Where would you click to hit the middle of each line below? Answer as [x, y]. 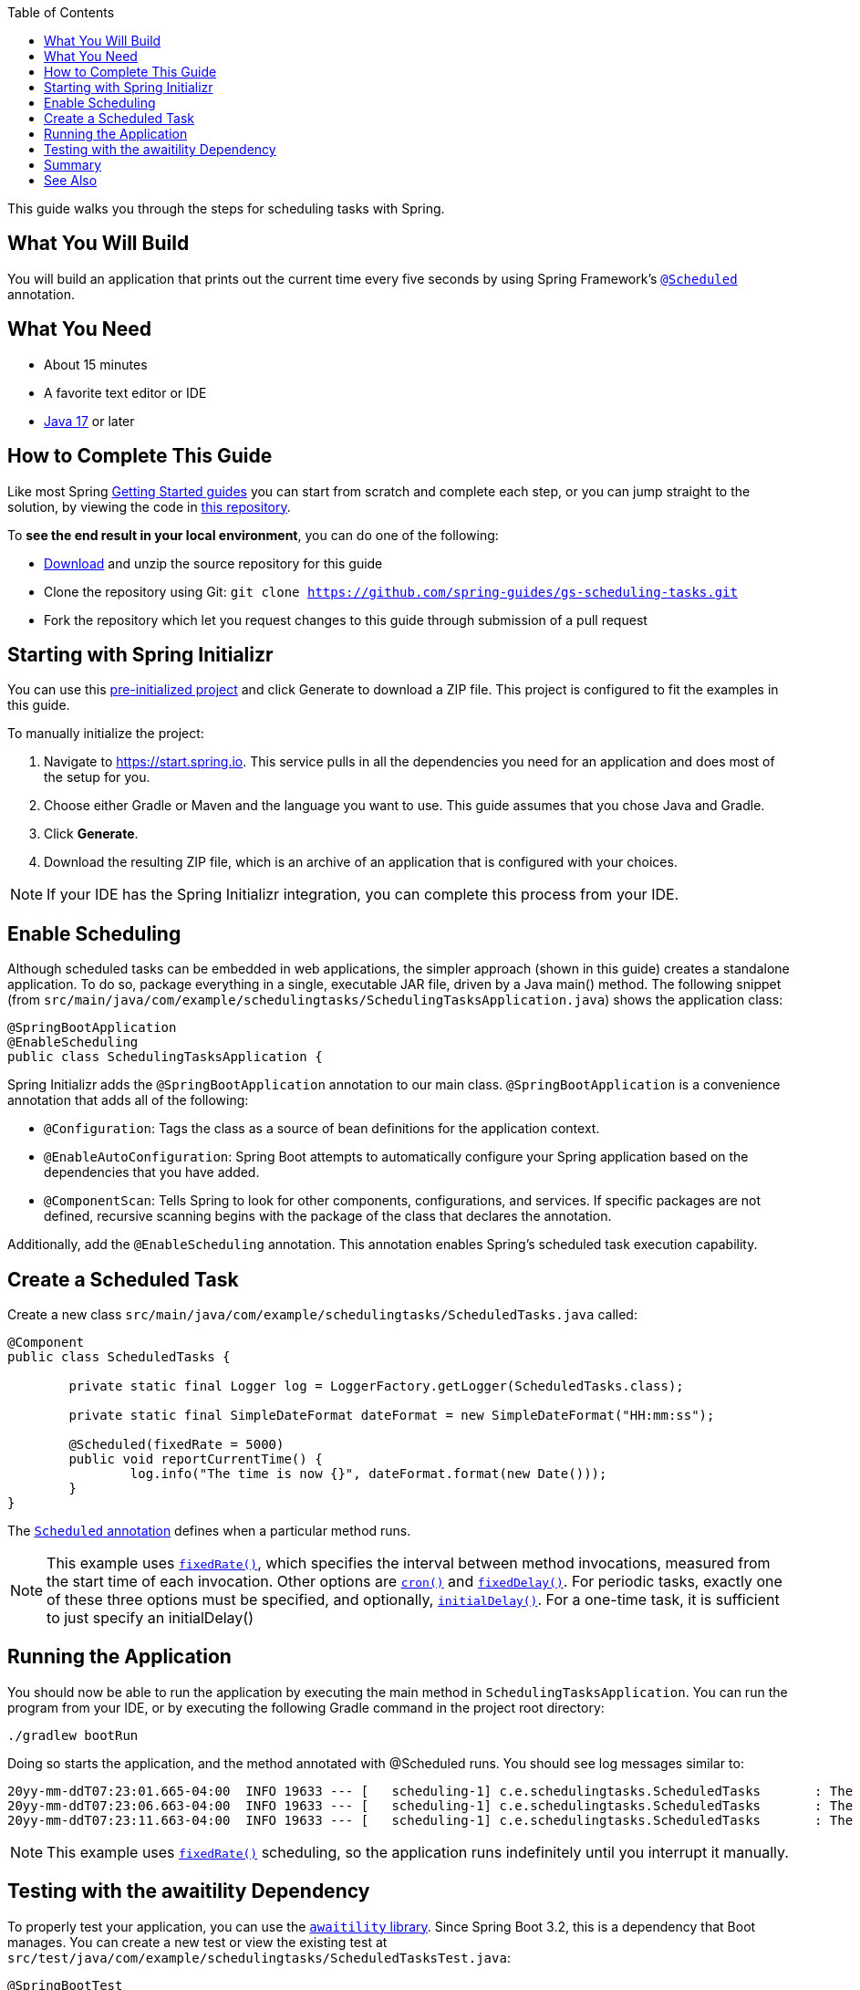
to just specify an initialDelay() [150, 1618]
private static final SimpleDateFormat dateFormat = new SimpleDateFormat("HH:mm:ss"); [392, 1416]
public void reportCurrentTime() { [196, 1459]
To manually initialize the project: [106, 734]
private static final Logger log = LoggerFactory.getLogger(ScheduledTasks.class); [376, 1386]
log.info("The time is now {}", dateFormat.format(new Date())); [368, 1474]
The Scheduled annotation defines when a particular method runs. [209, 1531]
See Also [71, 180]
